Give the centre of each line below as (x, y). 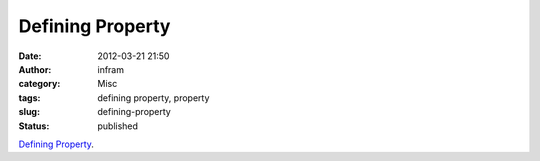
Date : (30, 56)
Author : (35, 69)
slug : (29, 112)
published (118, 126)
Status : (34, 126)
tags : (29, 97)
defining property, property (153, 97)
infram (111, 69)
